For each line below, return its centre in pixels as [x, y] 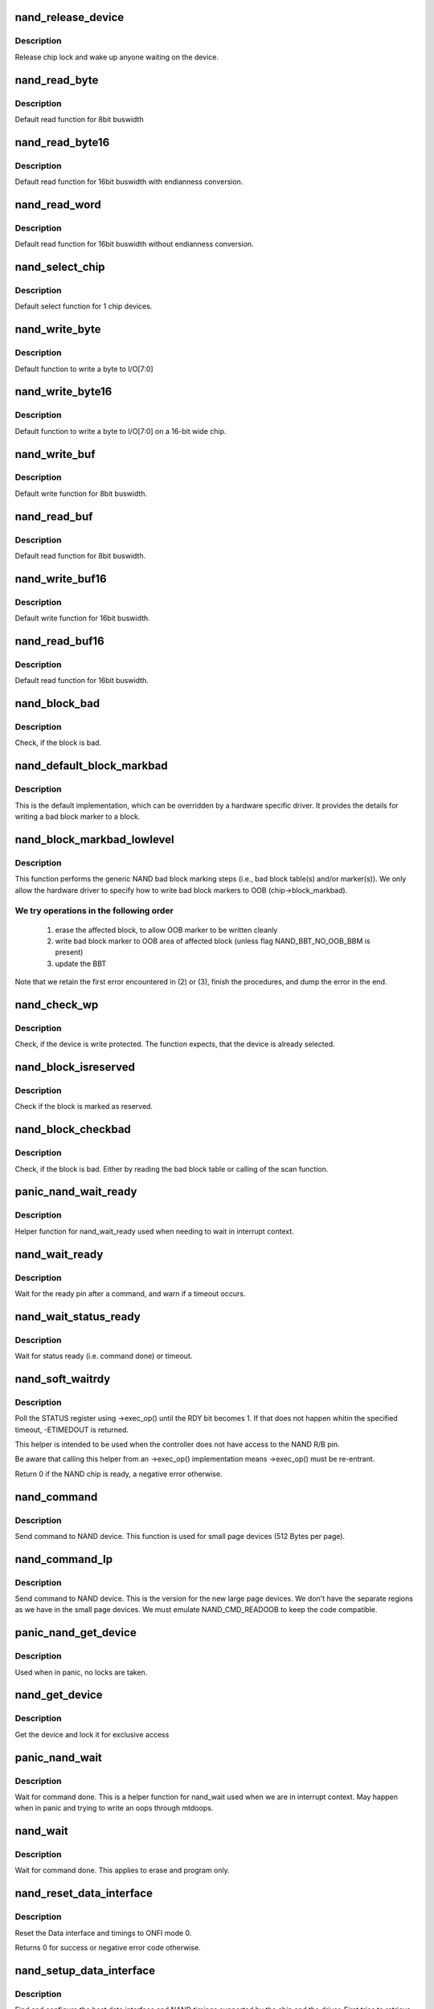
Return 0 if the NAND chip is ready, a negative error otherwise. [119, 1474]
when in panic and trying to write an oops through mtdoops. [114, 1808]
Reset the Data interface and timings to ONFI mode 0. [103, 1933]
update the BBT [81, 964]
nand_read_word [58, 205]
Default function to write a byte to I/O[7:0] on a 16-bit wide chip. [121, 431]
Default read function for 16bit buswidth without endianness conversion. [134, 244]
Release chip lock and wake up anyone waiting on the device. [117, 57]
